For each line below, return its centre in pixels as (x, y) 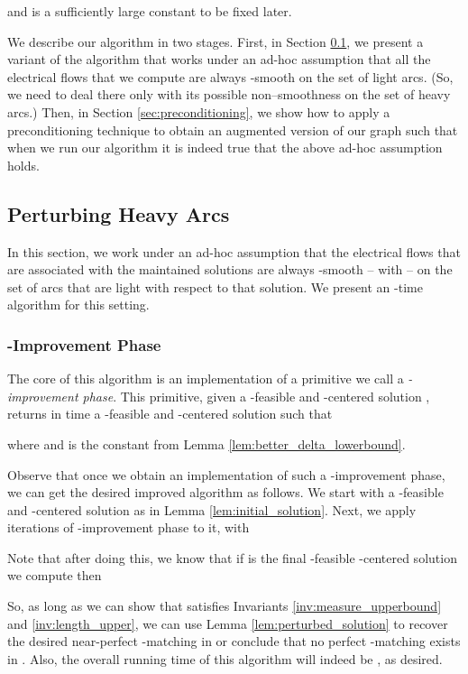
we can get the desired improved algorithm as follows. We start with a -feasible (225, 492)
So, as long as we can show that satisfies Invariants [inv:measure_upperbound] (225, 606)
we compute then (55, 575)
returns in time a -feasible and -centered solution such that (170, 414)
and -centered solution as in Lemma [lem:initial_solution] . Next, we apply (212, 509)
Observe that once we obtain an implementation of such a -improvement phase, (226, 474)
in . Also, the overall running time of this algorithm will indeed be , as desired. (225, 658)
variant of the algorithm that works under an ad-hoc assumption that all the (219, 59)
